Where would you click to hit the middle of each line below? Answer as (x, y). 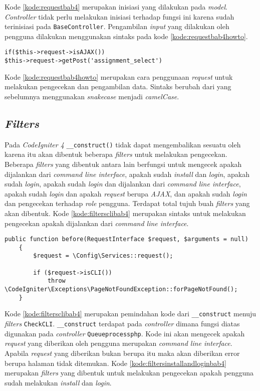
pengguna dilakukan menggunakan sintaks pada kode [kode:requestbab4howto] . (126, 36)
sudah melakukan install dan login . (58, 382)
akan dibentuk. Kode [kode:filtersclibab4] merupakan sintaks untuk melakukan (125, 213)
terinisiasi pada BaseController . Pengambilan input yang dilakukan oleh (117, 26)
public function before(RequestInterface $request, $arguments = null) (126, 239)
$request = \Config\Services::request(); (103, 256)
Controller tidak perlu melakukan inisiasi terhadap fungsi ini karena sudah (119, 16)
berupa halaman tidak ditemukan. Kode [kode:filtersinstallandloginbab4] (115, 363)
